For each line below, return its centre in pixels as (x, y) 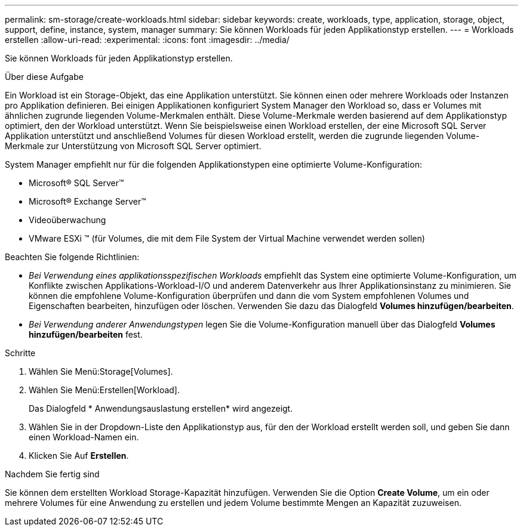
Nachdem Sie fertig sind (52, 474)
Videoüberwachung (67, 220)
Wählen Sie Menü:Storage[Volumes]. (101, 371)
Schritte (20, 353)
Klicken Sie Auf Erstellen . (79, 456)
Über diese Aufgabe (44, 77)
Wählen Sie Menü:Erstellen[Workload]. (104, 390)
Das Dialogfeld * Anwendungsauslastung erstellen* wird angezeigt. (161, 408)
